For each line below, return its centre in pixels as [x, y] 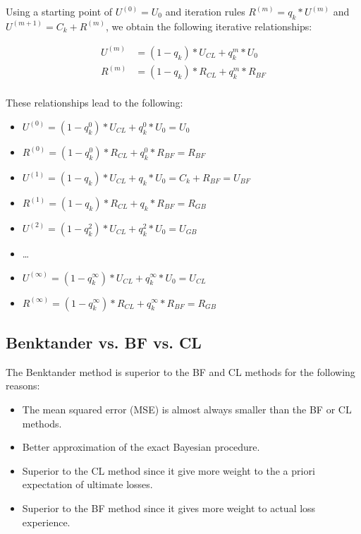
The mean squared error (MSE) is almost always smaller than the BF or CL [187, 409]
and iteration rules [205, 11]
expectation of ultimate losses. [87, 484]
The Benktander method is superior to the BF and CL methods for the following [180, 371]
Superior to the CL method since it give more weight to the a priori [169, 470]
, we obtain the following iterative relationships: [209, 26]
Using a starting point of [59, 11]
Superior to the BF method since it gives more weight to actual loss [169, 508]
